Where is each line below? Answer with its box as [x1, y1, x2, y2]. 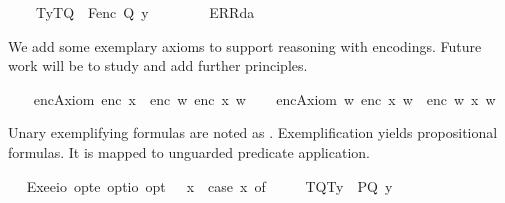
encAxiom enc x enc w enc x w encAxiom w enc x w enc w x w [33, 88, 496, 109]
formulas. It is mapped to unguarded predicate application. [8, 141, 370, 162]
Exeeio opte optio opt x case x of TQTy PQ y [26, 175, 393, 196]
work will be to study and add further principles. [8, 55, 308, 76]
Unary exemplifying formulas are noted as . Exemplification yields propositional [8, 122, 498, 143]
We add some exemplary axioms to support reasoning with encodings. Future [8, 35, 482, 56]
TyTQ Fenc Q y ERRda [35, 2, 255, 22]
